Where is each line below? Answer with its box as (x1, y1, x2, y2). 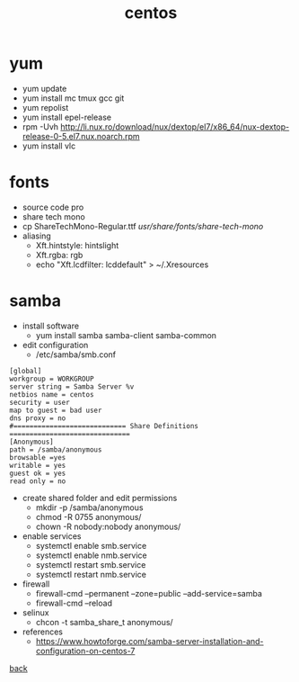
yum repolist (22, 102, 69, 112)
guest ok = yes (9, 469, 66, 478)
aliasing (22, 230, 51, 241)
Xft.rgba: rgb (35, 249, 84, 260)
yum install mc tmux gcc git (22, 93, 125, 103)
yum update (22, 83, 67, 94)
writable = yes (9, 461, 66, 470)
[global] (9, 366, 42, 375)
